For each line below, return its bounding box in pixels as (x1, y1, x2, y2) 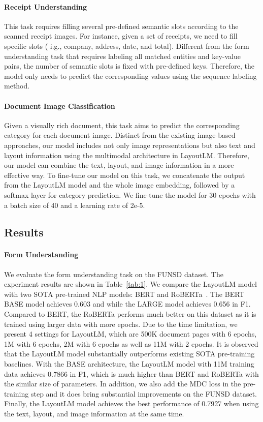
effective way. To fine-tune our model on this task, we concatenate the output (4, 169, 245, 180)
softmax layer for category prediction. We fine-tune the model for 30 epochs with (4, 189, 256, 200)
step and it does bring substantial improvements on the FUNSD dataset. (30, 388, 257, 399)
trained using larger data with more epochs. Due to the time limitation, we (4, 318, 238, 329)
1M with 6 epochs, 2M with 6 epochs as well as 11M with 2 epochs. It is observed (4, 338, 258, 349)
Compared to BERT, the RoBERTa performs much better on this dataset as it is (4, 309, 256, 319)
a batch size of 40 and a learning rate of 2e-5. (4, 199, 145, 210)
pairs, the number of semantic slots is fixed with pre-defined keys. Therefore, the (4, 61, 254, 71)
